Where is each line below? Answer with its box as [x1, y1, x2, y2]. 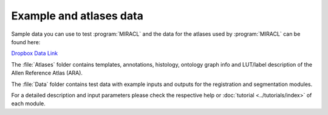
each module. [11, 100, 46, 107]
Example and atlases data [11, 9, 144, 22]
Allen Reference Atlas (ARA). [11, 70, 83, 77]
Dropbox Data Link [11, 50, 58, 57]
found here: [11, 38, 41, 45]
